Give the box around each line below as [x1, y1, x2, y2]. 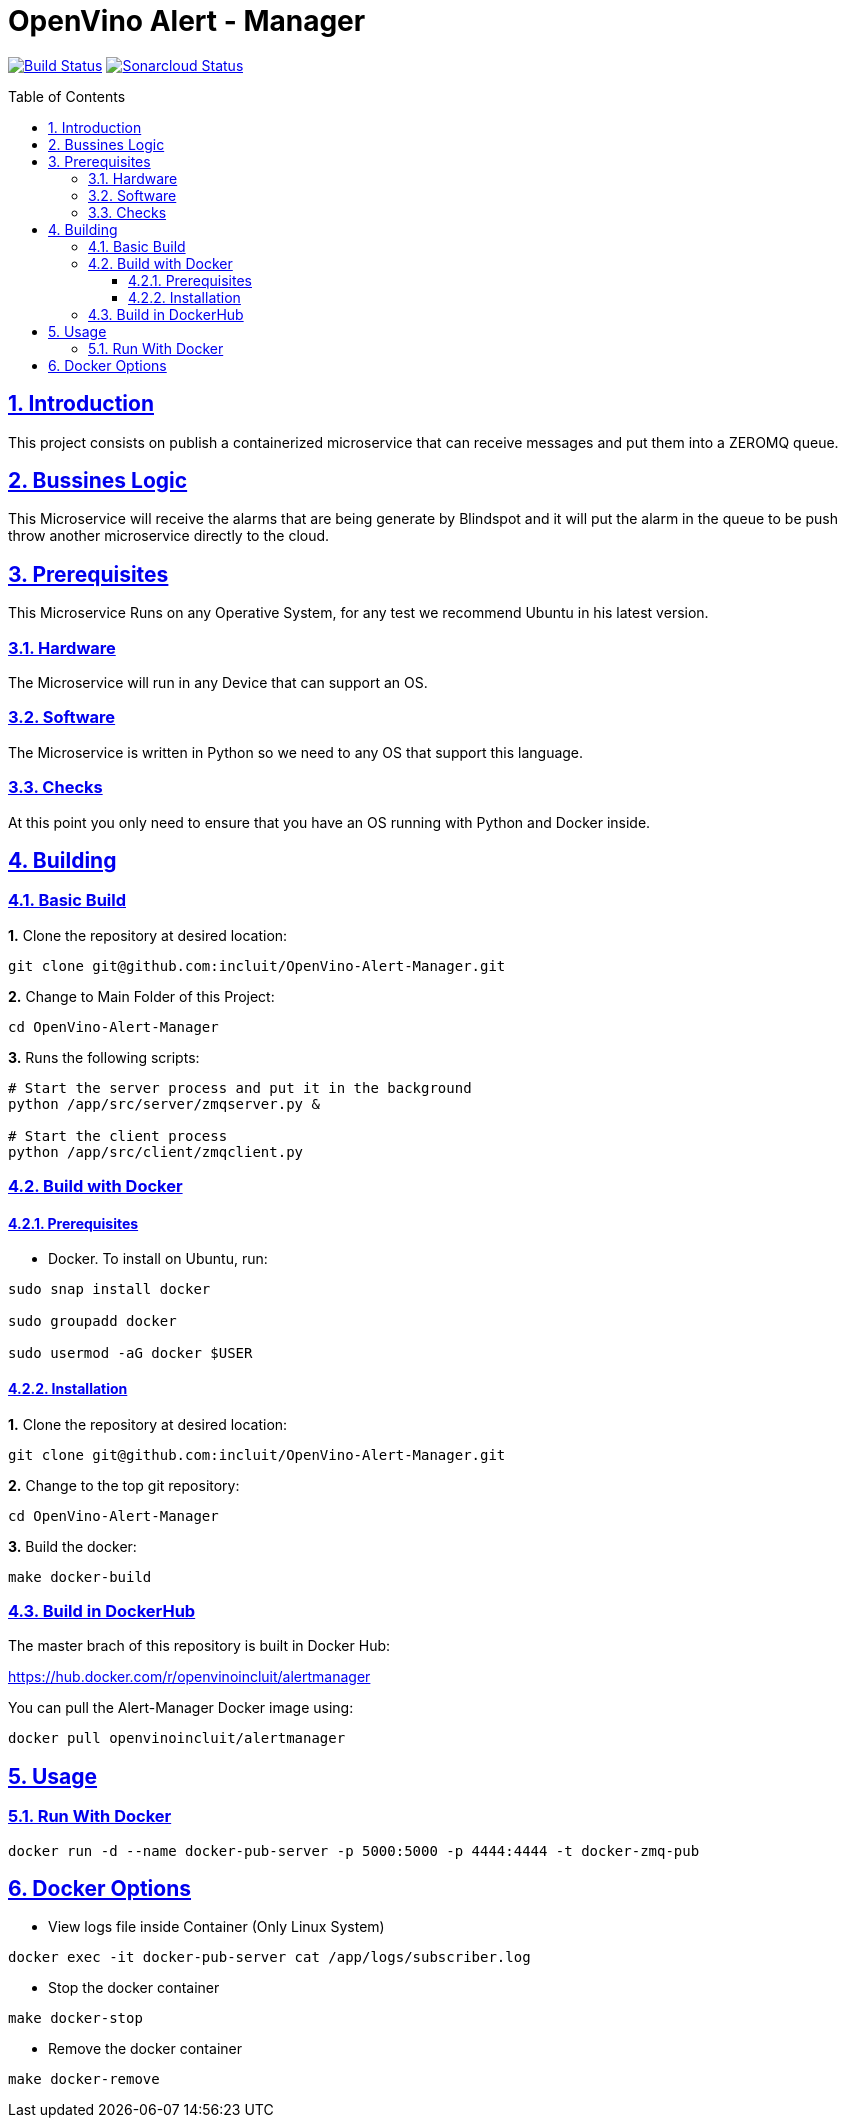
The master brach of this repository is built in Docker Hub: [8, 1637, 391, 1655]
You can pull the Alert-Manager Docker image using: [8, 1699, 354, 1717]
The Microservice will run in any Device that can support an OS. [8, 674, 428, 692]
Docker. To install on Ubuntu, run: [48, 1250, 268, 1268]
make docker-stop [8, 2010, 143, 2027]
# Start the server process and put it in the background [8, 1079, 472, 1096]
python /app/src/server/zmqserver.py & [8, 1095, 320, 1112]
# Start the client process [8, 1127, 228, 1144]
